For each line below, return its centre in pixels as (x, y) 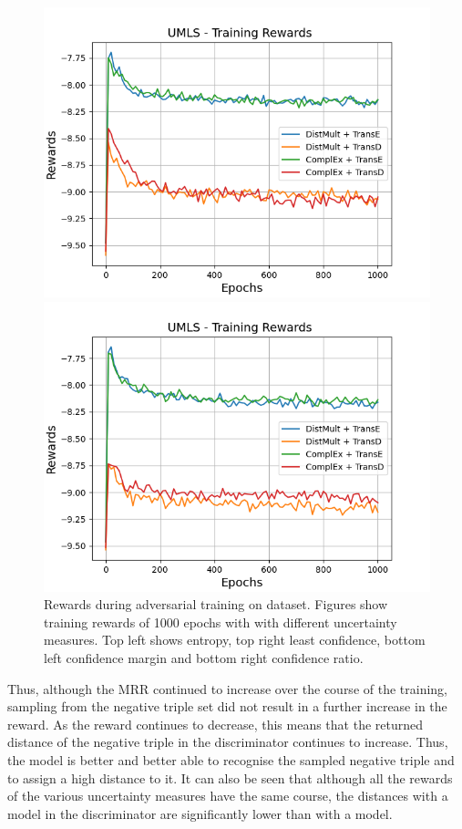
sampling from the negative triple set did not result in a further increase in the (227, 706)
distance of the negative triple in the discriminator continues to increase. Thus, (228, 742)
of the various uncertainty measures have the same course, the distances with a (228, 796)
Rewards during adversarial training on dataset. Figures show (216, 604)
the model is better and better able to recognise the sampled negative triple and (231, 759)
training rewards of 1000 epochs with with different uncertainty (221, 622)
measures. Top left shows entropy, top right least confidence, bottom (235, 640)
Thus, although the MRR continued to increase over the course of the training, (227, 688)
